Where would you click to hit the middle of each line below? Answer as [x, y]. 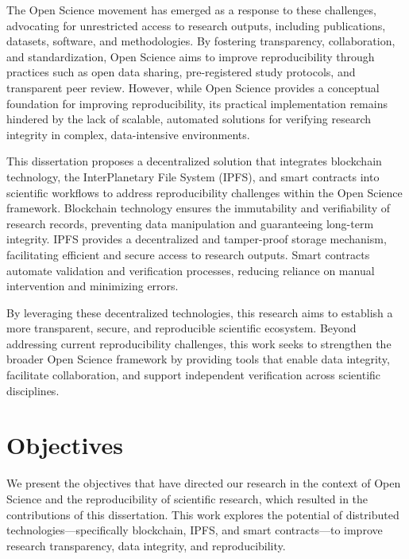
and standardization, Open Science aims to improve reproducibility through [191, 56]
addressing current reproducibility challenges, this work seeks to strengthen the [199, 343]
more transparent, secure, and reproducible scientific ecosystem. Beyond [181, 328]
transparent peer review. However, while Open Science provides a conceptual [193, 87]
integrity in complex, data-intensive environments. [128, 134]
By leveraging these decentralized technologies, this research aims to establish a [200, 312]
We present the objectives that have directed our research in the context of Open [204, 483]
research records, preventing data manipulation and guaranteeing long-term [190, 223]
